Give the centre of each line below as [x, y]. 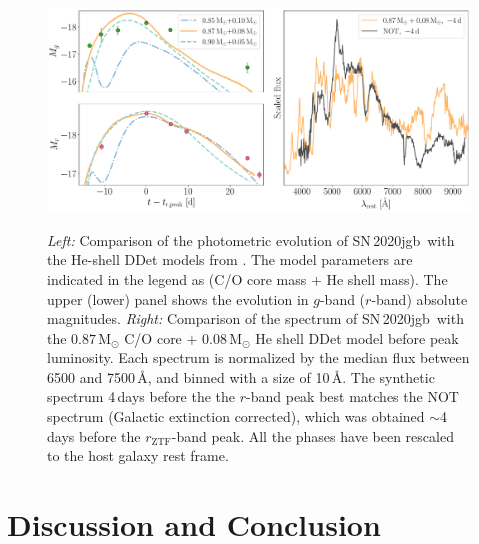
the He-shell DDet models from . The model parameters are [230, 259]
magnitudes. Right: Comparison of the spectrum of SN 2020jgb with [255, 318]
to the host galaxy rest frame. [138, 455]
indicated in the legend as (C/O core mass [177, 278]
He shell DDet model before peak [357, 337]
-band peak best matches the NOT [352, 396]
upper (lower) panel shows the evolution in [178, 298]
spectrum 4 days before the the [141, 396]
